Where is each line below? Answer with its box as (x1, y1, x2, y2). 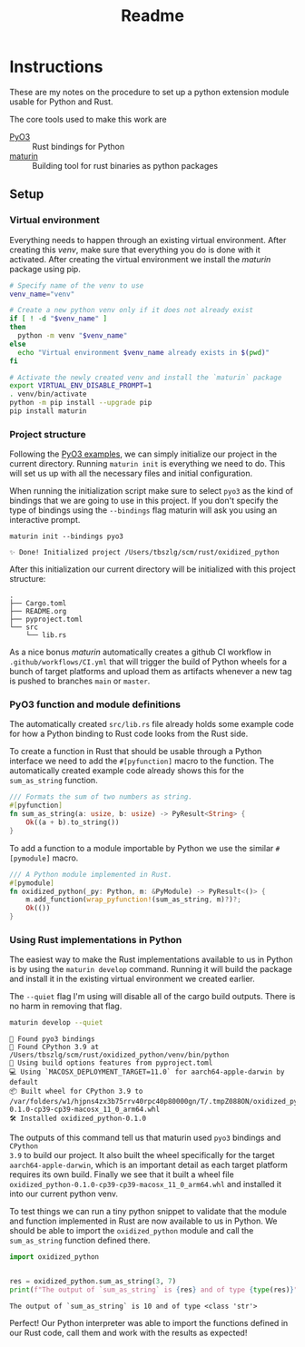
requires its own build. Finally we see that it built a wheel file (9, 1169, 234, 1180)
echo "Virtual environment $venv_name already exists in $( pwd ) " (17, 348, 271, 357)
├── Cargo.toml (9, 599, 67, 608)
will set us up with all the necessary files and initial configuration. (9, 468, 252, 479)
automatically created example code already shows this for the (9, 765, 245, 776)
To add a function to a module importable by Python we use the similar (9, 842, 274, 853)
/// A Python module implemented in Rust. (9, 870, 172, 879)
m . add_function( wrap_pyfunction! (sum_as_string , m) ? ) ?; (25, 895, 242, 904)
